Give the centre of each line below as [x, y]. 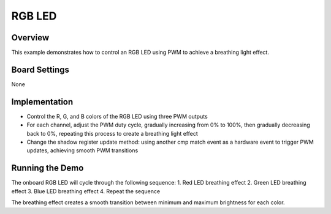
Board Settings [40, 69]
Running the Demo [48, 168]
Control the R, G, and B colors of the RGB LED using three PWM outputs [117, 116]
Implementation [42, 102]
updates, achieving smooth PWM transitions [82, 150]
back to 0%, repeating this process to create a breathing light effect [112, 133]
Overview [30, 38]
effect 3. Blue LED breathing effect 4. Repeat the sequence [86, 191]
